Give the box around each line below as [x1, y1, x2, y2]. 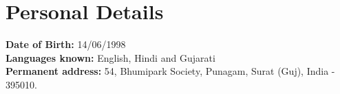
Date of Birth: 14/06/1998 [6, 37, 126, 51]
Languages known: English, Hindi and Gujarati [6, 50, 215, 64]
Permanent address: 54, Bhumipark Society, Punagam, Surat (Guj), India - [6, 64, 335, 78]
